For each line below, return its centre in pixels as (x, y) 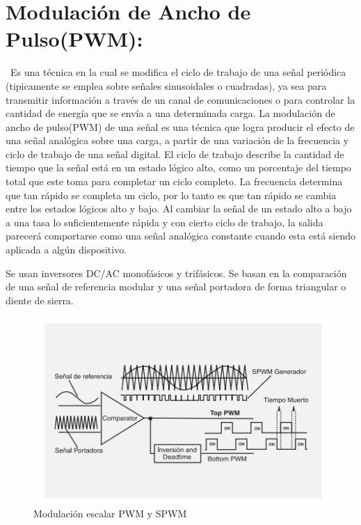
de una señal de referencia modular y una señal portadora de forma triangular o (176, 287)
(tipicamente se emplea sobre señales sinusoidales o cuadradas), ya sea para (166, 85)
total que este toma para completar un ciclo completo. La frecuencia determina (174, 181)
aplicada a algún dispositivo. (66, 250)
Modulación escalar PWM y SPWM (110, 514)
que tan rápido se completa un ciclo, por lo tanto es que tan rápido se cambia (171, 195)
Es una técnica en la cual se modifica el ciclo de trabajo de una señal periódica (178, 72)
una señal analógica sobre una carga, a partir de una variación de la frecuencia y (177, 140)
